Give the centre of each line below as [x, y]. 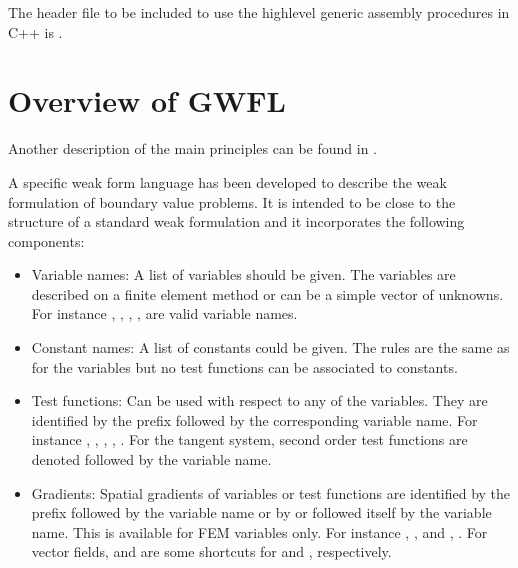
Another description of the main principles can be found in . [192, 148]
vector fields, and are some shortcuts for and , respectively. [211, 551]
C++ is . [35, 31]
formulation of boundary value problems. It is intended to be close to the [232, 201]
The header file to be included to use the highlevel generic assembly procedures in [259, 12]
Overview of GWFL [147, 100]
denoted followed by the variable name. [151, 459]
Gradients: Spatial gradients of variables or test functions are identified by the [271, 492]
